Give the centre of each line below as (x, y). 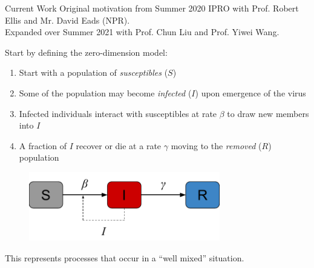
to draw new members (268, 113)
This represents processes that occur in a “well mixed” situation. (125, 257)
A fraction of (43, 145)
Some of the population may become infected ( (105, 92)
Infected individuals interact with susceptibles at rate (118, 113)
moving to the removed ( (216, 145)
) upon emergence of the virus (250, 92)
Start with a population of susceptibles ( (93, 72)
